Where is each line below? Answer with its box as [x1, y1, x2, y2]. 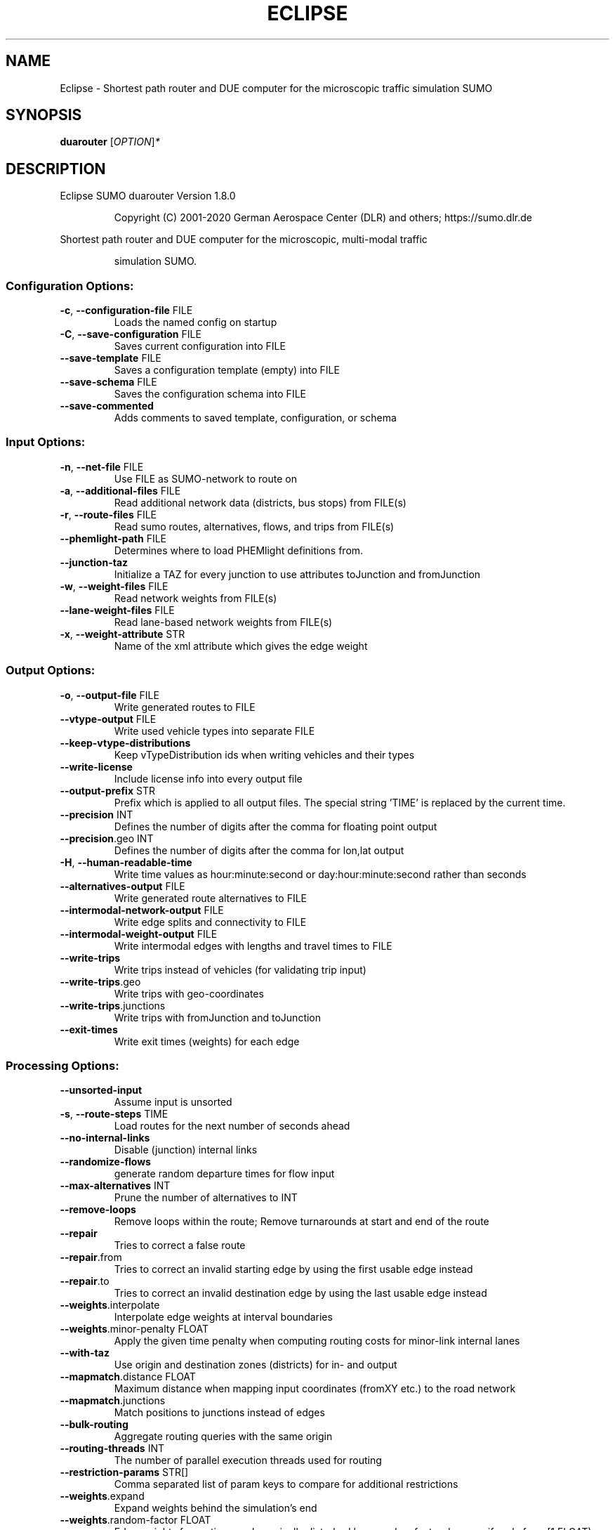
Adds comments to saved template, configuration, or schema [114, 412, 397, 424]
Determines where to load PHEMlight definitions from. [114, 544, 364, 556]
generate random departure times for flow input [114, 1168, 335, 1180]
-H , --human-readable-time [60, 856, 192, 868]
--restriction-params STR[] [60, 1466, 189, 1479]
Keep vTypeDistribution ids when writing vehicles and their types [114, 748, 415, 761]
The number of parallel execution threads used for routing [114, 1454, 382, 1467]
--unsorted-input [60, 1084, 143, 1097]
